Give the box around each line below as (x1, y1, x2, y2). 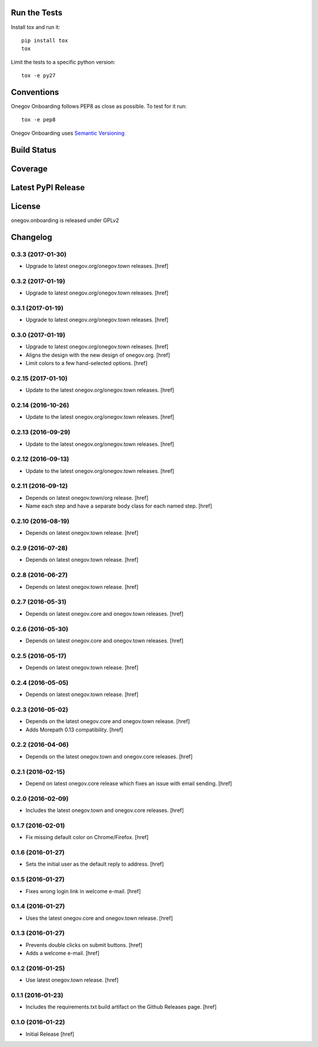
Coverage (11, 164, 48, 174)
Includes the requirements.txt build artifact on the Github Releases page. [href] (25, 1003, 217, 1010)
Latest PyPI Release (11, 183, 85, 193)
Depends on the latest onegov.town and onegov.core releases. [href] (25, 753, 193, 760)
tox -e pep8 (21, 117, 56, 123)
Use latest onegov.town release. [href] (25, 976, 119, 983)
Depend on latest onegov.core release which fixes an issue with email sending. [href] (25, 780, 233, 787)
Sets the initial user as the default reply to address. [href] (25, 860, 164, 868)
